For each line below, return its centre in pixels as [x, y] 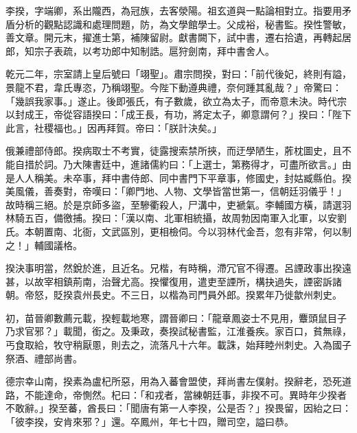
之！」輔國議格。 [44, 245]
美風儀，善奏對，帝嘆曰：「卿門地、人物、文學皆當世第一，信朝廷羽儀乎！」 [176, 191]
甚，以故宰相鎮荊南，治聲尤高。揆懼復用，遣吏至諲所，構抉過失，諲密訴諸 [174, 281]
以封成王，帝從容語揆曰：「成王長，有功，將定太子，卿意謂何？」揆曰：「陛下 [178, 114]
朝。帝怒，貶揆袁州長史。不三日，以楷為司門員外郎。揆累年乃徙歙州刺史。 [174, 295]
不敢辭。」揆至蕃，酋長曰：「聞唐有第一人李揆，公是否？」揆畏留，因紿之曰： [178, 408]
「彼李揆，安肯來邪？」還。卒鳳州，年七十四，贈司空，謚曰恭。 [150, 422]
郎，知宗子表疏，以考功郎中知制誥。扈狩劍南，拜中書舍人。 [140, 50]
